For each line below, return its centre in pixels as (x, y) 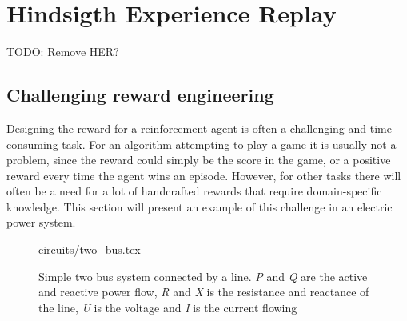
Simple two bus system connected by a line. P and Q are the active (203, 276)
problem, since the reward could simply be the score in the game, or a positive (199, 160)
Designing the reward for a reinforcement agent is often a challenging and (187, 128)
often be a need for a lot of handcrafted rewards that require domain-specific (194, 191)
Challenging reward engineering (140, 95)
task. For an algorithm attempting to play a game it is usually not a (229, 144)
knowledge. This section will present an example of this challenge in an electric (200, 206)
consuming (32, 144)
